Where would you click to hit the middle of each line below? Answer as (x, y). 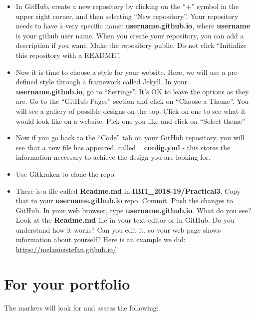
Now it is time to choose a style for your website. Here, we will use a (121, 72)
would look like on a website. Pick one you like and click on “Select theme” (130, 121)
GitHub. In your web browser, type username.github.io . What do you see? (133, 210)
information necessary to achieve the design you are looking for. (113, 157)
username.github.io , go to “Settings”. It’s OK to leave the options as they (132, 91)
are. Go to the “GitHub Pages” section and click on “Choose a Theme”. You (132, 101)
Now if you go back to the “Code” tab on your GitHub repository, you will (130, 138)
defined (27, 82)
